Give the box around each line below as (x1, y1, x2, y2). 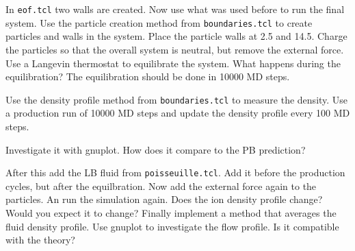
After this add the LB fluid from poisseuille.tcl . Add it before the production (5, 165, 345, 180)
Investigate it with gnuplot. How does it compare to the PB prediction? (5, 142, 306, 156)
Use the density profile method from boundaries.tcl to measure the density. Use (5, 92, 348, 106)
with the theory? (5, 232, 75, 247)
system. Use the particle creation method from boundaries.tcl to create (5, 15, 313, 29)
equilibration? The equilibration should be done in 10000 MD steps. (5, 69, 290, 84)
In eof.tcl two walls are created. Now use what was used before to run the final (5, 2, 345, 16)
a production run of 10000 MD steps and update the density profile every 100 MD (5, 106, 350, 120)
